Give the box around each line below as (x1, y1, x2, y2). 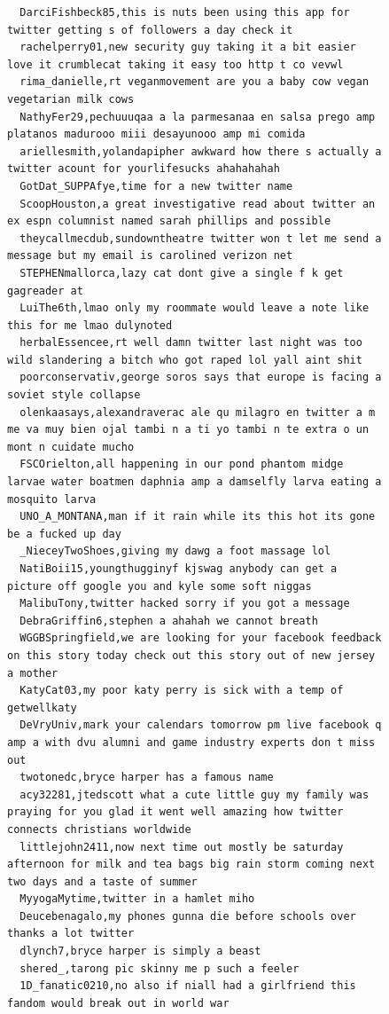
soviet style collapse (7, 389, 141, 402)
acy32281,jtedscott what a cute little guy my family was (19, 788, 370, 801)
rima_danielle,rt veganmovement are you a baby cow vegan (19, 75, 370, 89)
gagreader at (7, 284, 83, 297)
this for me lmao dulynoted (7, 318, 173, 332)
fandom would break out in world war (7, 996, 230, 1010)
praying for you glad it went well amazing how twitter (7, 806, 344, 819)
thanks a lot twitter (7, 927, 135, 940)
